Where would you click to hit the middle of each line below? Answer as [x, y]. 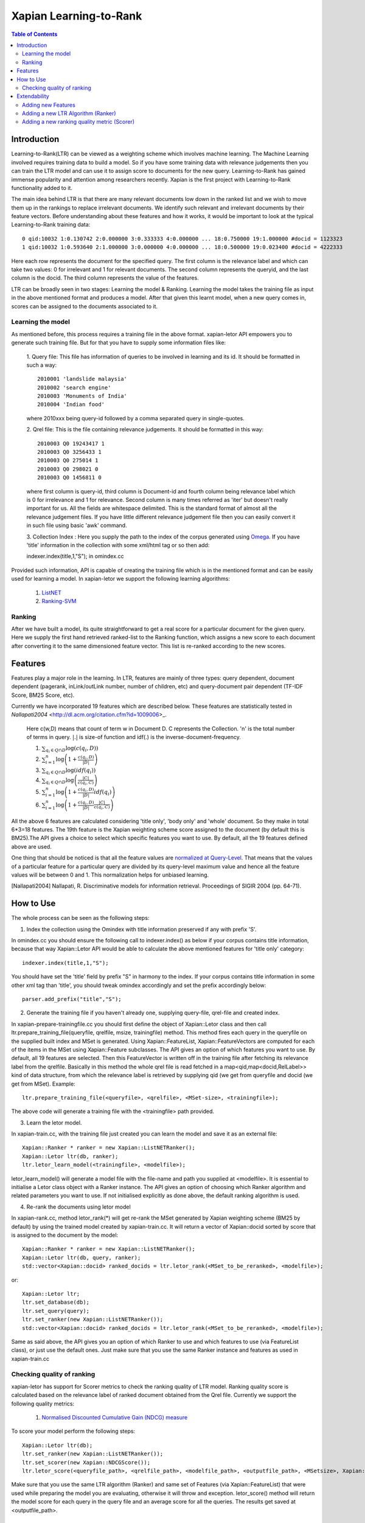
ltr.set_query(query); [56, 1311]
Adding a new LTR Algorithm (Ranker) [69, 113]
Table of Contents [34, 34]
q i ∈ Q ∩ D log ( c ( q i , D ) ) [72, 750]
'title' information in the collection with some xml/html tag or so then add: [118, 545]
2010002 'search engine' [74, 387]
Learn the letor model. [54, 1122]
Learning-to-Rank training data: [51, 225]
